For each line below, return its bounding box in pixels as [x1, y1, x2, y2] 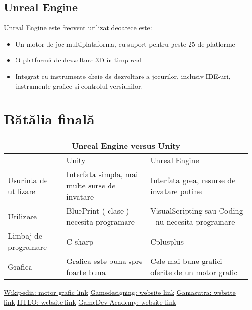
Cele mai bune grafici [150, 255, 222, 267]
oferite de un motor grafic [150, 266, 237, 278]
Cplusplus [150, 235, 184, 247]
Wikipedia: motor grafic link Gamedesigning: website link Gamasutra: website [4, 287, 236, 297]
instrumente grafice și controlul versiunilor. [15, 80, 143, 91]
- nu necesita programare [150, 216, 235, 228]
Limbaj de [8, 230, 42, 242]
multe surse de [66, 180, 116, 191]
